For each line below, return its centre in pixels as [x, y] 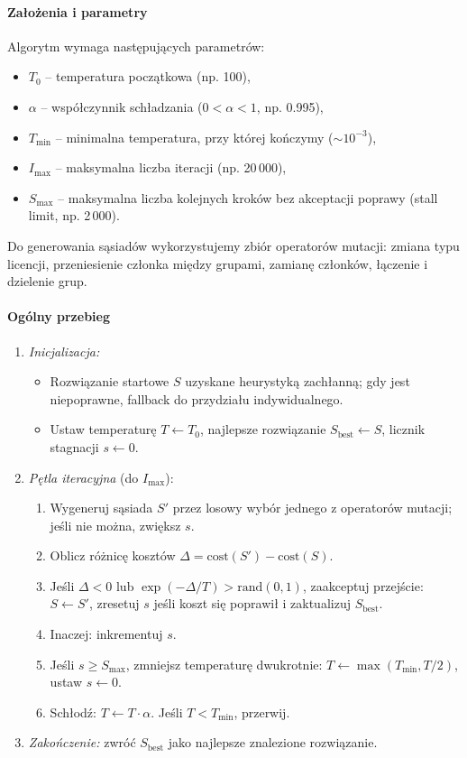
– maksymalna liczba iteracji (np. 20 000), [171, 167]
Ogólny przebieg [59, 316]
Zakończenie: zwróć [82, 742]
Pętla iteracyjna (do [83, 477]
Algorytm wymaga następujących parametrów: [136, 46]
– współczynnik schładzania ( [122, 106]
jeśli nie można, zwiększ [115, 525]
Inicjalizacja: [64, 351]
